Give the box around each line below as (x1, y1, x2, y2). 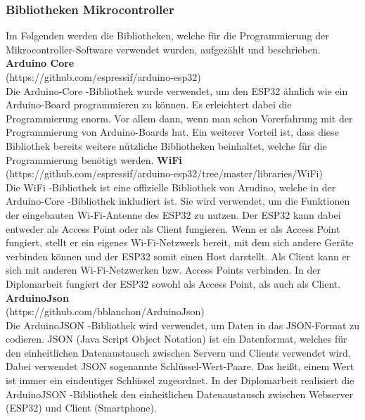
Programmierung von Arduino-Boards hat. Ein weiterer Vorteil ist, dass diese (6, 125, 339, 139)
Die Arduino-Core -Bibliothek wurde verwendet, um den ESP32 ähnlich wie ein (6, 83, 348, 98)
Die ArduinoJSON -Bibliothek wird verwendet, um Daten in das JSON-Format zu (6, 317, 360, 332)
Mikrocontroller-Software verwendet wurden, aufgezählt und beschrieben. (6, 42, 321, 56)
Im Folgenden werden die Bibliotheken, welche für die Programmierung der (6, 28, 329, 43)
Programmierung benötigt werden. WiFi (6, 152, 182, 167)
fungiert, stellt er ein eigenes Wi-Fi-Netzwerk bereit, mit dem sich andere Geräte (6, 235, 354, 250)
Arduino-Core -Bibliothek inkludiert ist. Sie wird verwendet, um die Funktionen (6, 193, 350, 208)
